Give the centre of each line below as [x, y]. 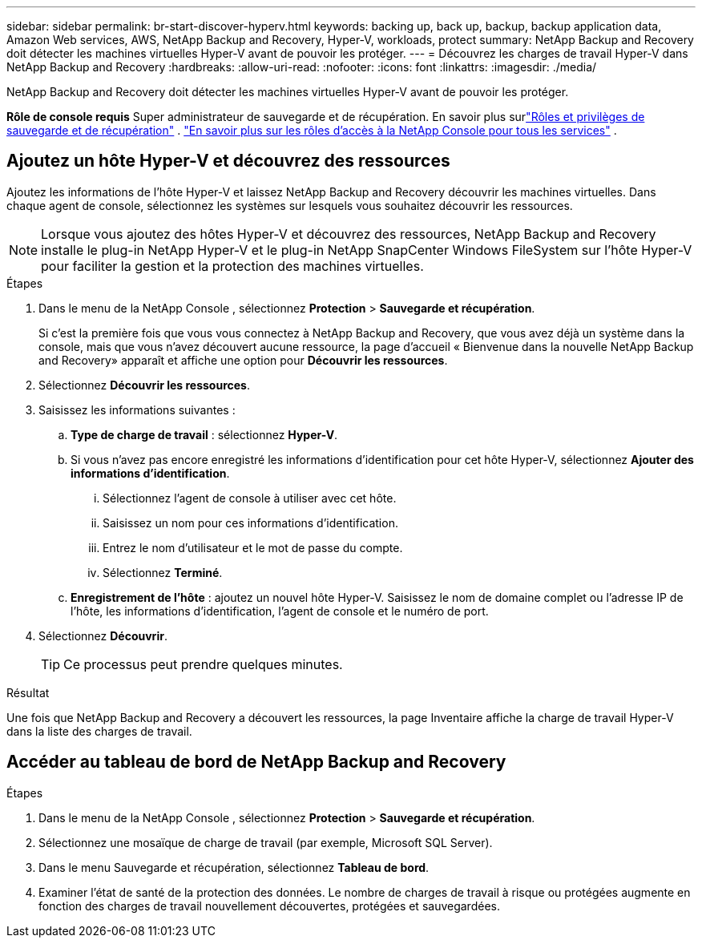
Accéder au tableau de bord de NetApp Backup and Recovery [256, 762]
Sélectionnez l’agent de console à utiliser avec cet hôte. [250, 498]
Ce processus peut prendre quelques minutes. [203, 664]
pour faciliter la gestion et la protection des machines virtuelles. [232, 266]
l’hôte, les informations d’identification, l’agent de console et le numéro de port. [280, 611]
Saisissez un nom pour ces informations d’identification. [250, 522]
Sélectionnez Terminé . [163, 572]
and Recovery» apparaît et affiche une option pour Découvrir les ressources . [243, 360]
